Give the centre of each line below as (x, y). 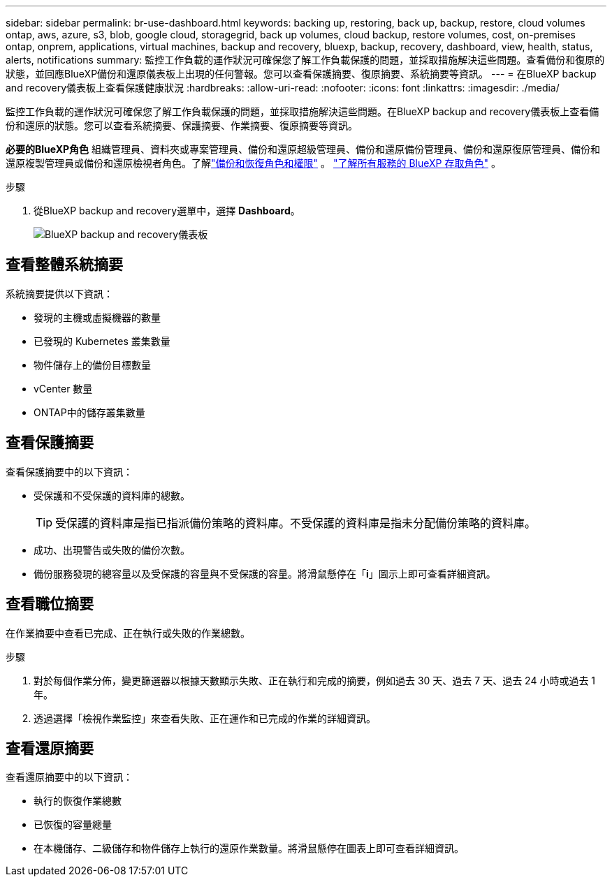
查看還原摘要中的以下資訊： (69, 777)
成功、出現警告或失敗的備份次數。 (112, 550)
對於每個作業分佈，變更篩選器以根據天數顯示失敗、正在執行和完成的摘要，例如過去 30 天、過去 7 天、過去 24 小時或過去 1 (315, 680)
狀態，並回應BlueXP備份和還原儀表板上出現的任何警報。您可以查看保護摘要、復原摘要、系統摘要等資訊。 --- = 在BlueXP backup (301, 74)
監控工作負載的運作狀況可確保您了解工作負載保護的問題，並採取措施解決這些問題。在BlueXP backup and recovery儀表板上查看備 (303, 111)
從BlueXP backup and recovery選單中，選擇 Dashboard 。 (167, 211)
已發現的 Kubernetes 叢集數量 (102, 341)
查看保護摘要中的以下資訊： (69, 471)
